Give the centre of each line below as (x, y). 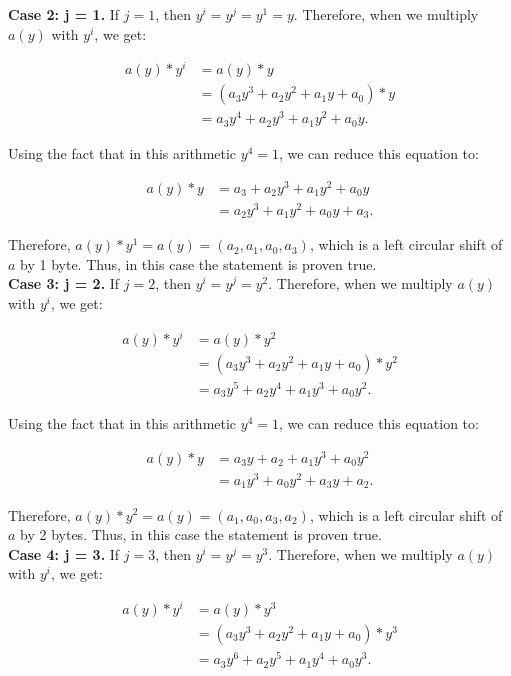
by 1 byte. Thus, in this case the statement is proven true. (198, 263)
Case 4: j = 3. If (64, 553)
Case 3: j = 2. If (64, 283)
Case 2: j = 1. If (64, 14)
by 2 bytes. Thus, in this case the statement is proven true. (201, 534)
